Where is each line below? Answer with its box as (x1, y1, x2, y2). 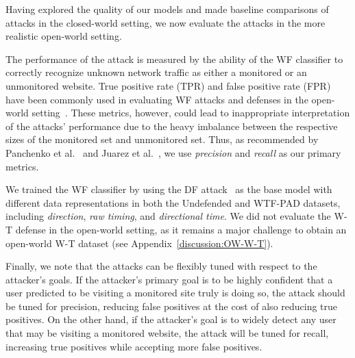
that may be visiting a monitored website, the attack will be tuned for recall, (5, 326, 329, 340)
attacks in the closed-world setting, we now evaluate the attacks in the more (5, 15, 326, 29)
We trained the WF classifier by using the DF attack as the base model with (5, 182, 332, 196)
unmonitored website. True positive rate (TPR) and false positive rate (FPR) (5, 78, 331, 92)
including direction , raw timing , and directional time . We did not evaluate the (5, 209, 331, 223)
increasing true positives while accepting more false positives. (5, 339, 262, 353)
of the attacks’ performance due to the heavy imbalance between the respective (5, 118, 338, 133)
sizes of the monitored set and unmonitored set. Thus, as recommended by (5, 132, 319, 146)
